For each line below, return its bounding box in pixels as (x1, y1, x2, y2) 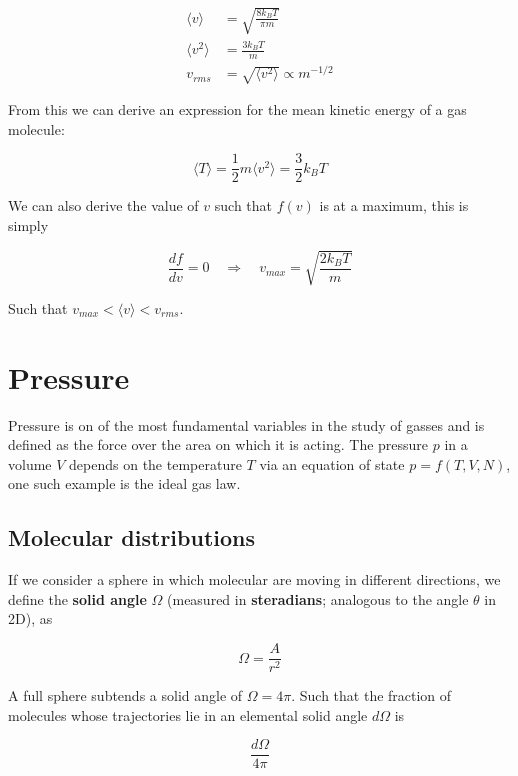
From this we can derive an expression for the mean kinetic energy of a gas (8, 99, 467, 119)
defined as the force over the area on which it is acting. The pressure (8, 434, 429, 455)
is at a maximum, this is (319, 195, 469, 216)
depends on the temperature (69, 453, 242, 474)
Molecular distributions (8, 522, 256, 553)
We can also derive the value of (8, 195, 199, 216)
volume (8, 453, 52, 474)
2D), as (8, 608, 53, 629)
